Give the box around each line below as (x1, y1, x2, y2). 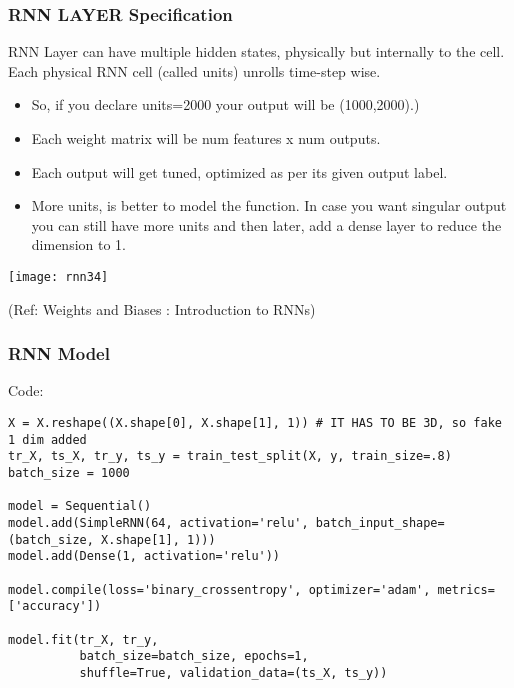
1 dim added (8, 432, 87, 447)
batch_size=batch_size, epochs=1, (79, 649, 309, 664)
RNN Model (8, 341, 110, 366)
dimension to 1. (31, 234, 126, 255)
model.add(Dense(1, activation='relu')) (8, 549, 281, 564)
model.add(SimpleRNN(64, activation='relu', (8, 515, 309, 530)
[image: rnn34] (8, 269, 109, 284)
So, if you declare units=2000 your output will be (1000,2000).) (31, 94, 420, 115)
